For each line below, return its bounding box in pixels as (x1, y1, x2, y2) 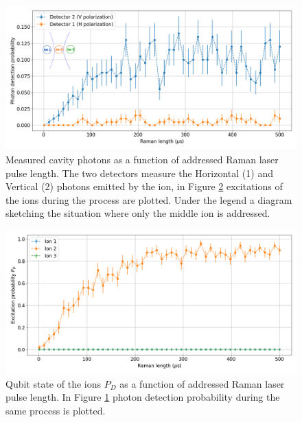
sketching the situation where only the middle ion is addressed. (5, 206, 270, 220)
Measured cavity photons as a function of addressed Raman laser (5, 152, 279, 166)
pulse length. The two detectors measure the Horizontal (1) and (5, 165, 273, 180)
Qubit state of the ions (5, 376, 101, 390)
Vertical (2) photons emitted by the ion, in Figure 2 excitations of (5, 179, 283, 194)
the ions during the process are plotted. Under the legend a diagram (5, 192, 292, 207)
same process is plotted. (5, 403, 106, 418)
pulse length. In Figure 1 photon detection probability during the (5, 390, 280, 404)
